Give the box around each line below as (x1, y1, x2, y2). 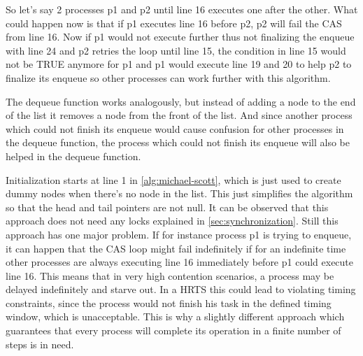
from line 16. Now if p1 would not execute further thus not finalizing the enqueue (6, 29, 355, 44)
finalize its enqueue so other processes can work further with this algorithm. (6, 70, 331, 85)
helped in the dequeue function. (6, 148, 141, 163)
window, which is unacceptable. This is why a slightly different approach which (6, 309, 345, 324)
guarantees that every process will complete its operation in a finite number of (6, 323, 341, 338)
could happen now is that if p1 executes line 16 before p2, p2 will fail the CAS (6, 15, 342, 30)
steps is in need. (6, 336, 74, 351)
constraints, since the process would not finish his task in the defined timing (6, 295, 332, 310)
